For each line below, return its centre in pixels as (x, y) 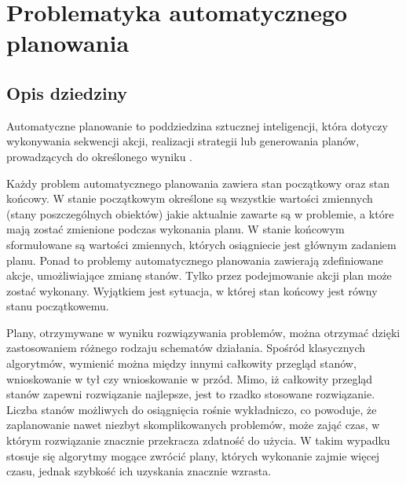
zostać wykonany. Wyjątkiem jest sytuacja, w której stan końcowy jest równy (192, 290)
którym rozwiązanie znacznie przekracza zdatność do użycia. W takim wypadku (198, 440)
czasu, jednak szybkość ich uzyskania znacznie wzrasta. (139, 471)
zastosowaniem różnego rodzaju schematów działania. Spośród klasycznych (186, 348)
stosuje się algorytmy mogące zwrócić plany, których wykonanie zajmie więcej (193, 455)
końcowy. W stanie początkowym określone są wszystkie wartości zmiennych (190, 198)
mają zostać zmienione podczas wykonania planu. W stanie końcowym (176, 229)
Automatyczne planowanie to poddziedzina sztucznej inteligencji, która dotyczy (197, 125)
